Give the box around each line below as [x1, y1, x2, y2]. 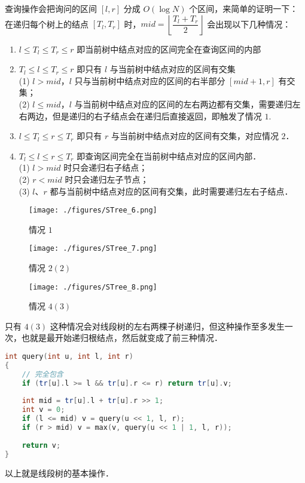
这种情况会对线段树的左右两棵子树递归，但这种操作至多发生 [50, 319, 285, 332]
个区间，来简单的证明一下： [189, 2, 298, 14]
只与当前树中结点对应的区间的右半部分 [74, 74, 225, 87]
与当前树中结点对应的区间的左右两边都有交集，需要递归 [74, 97, 292, 110]
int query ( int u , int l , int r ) [5, 352, 133, 361]
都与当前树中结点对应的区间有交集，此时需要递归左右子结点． [50, 184, 293, 197]
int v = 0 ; [22, 405, 65, 414]
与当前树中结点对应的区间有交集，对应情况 [111, 130, 279, 142]
